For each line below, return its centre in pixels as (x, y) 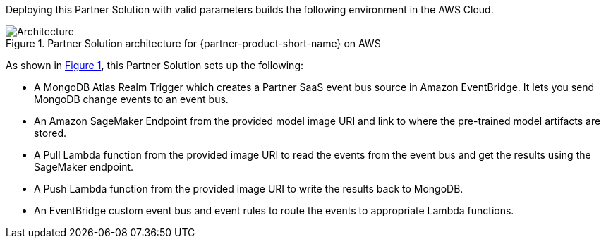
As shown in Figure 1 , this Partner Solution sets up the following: (154, 65)
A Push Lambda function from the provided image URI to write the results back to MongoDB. (249, 189)
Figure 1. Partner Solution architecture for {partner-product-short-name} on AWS (193, 43)
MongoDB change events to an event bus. (131, 99)
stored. (50, 133)
